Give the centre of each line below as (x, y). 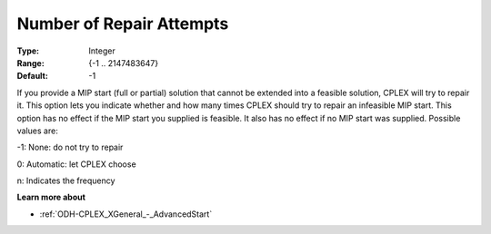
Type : (28, 51)
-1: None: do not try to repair (70, 147)
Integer (102, 51)
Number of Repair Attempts (123, 24)
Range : (30, 63)
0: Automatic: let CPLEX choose (76, 164)
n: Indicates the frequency (66, 180)
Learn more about (51, 197)
